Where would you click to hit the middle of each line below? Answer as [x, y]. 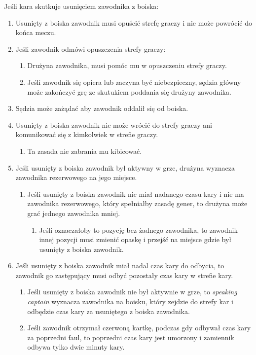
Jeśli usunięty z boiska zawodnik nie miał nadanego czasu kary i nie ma [136, 194]
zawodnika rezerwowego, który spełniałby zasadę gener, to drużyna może [137, 203]
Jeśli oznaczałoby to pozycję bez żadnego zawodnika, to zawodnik [138, 230]
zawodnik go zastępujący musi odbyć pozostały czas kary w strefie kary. [124, 275]
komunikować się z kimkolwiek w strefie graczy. [87, 134]
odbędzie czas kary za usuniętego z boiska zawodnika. [109, 311]
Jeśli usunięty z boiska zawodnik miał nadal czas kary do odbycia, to [120, 266]
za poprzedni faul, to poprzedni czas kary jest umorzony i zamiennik [131, 337]
